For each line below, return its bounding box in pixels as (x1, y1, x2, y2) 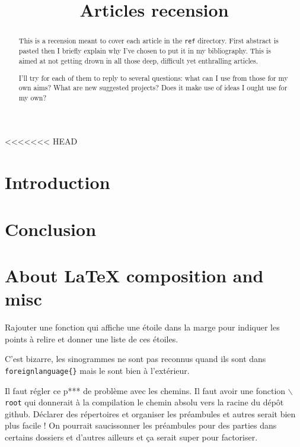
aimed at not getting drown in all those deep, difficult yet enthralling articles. (18, 55, 258, 65)
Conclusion (5, 216, 97, 241)
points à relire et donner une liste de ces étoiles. (5, 332, 178, 345)
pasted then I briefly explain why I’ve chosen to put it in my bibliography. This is (18, 46, 271, 56)
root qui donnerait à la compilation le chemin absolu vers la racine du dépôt (5, 396, 284, 408)
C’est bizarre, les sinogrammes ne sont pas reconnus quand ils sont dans (5, 352, 266, 365)
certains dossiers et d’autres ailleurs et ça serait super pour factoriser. (5, 431, 258, 443)
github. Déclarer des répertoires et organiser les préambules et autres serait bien (5, 407, 296, 420)
